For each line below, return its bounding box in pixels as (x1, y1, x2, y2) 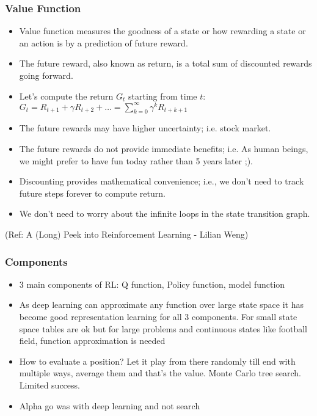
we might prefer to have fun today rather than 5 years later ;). (19, 154, 253, 167)
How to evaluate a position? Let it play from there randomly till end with (19, 354, 296, 367)
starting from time (128, 89, 197, 102)
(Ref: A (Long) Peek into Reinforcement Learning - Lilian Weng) (5, 228, 249, 241)
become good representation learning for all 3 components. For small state (19, 310, 297, 323)
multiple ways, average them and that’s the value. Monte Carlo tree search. (19, 367, 301, 379)
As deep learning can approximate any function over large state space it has (19, 298, 304, 311)
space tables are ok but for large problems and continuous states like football (19, 322, 307, 335)
